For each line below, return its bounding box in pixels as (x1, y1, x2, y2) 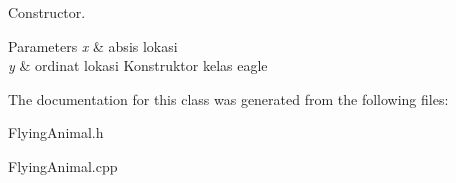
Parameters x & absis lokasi (8, 35, 178, 56)
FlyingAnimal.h (8, 122, 104, 143)
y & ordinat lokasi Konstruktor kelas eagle (8, 55, 268, 76)
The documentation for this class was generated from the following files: (8, 88, 449, 109)
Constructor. (8, 2, 86, 22)
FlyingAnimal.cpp (8, 155, 118, 176)
